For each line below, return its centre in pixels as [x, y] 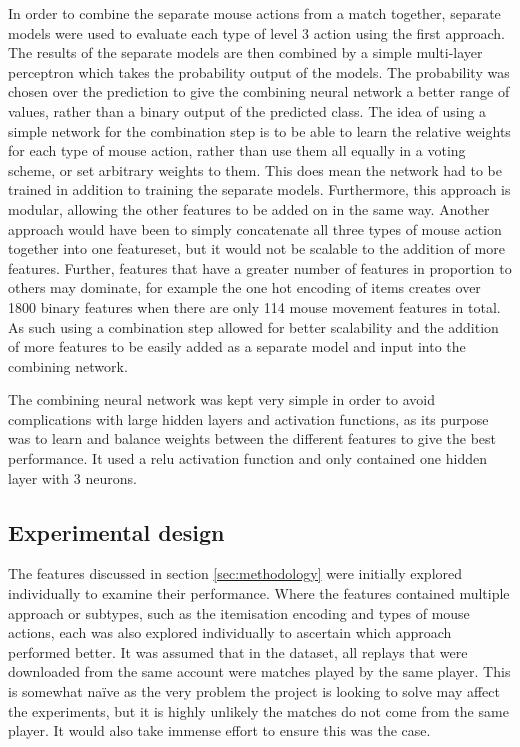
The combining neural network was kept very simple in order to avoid [221, 399]
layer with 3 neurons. [72, 477]
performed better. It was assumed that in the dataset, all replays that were [238, 651]
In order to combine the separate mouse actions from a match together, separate [254, 13]
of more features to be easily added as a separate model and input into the [237, 346]
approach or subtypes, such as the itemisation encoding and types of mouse [239, 612]
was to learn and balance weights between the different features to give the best [252, 438]
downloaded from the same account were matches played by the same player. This [259, 671]
